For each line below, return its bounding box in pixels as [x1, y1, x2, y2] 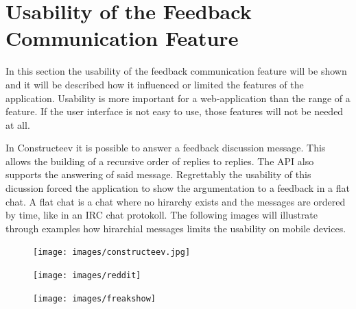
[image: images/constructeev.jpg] [33, 247, 191, 258]
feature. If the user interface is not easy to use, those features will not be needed [5, 104, 344, 119]
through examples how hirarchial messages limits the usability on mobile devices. [5, 221, 346, 235]
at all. [5, 117, 30, 132]
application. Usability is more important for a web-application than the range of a [5, 90, 351, 105]
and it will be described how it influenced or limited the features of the [5, 77, 304, 91]
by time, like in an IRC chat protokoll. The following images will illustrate [5, 208, 318, 222]
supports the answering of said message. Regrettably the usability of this [5, 167, 311, 182]
